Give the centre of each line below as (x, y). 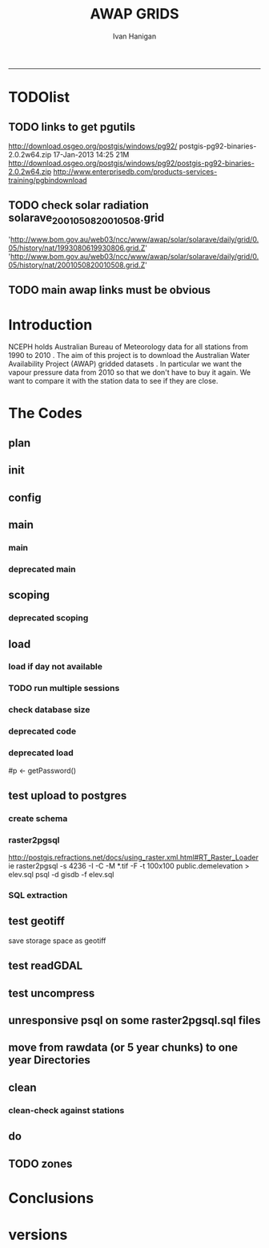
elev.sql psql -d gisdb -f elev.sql (61, 875)
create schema (38, 818)
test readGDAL (46, 966)
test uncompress (52, 993)
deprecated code (42, 731)
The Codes (45, 413)
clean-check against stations (66, 1110)
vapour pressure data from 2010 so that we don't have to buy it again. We (129, 372)
